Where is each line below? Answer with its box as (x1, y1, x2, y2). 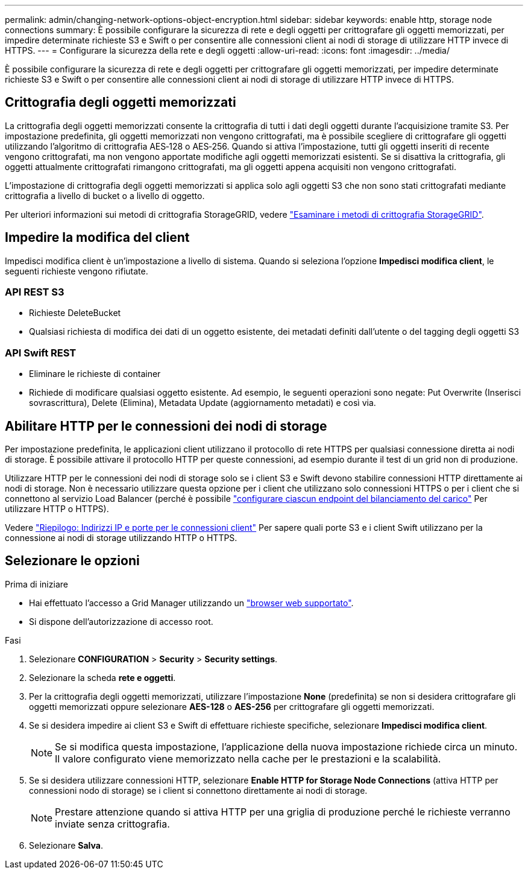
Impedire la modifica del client (5, 230, 190, 245)
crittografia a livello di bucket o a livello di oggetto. (5, 190, 205, 201)
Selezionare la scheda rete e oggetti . (29, 672, 176, 683)
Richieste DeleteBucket (29, 308, 121, 318)
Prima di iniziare (5, 578, 68, 589)
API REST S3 (5, 286, 64, 299)
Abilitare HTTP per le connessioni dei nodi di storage (5, 418, 327, 434)
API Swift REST (5, 346, 77, 359)
